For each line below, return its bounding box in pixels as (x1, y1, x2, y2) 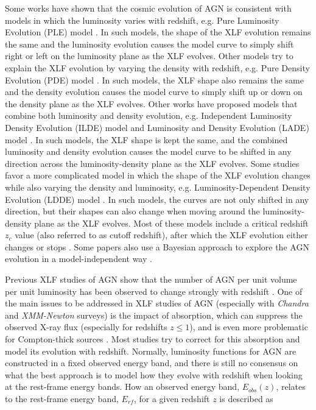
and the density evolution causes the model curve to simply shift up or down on (5, 85, 303, 98)
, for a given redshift (133, 392, 210, 405)
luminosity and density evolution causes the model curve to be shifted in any (5, 145, 292, 158)
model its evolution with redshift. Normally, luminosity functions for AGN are (5, 344, 297, 357)
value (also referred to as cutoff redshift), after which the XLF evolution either (15, 228, 308, 241)
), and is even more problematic (189, 320, 308, 333)
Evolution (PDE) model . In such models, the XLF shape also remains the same (5, 73, 304, 86)
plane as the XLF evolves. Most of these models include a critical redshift (34, 216, 309, 229)
